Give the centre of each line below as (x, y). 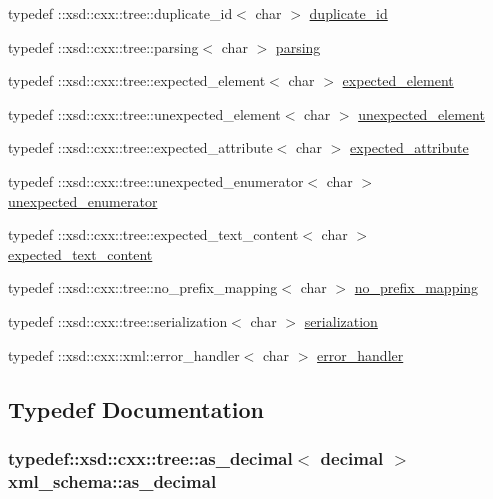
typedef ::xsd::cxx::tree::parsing (103, 46)
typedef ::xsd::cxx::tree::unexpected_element (144, 113)
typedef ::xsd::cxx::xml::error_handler (124, 354)
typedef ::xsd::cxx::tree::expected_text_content (153, 234)
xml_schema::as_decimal (112, 480)
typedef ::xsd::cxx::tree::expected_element (137, 80)
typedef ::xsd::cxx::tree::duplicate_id (120, 13)
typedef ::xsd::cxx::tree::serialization (118, 320)
